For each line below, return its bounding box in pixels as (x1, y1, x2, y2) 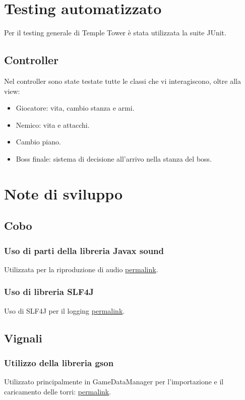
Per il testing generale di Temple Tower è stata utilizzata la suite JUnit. (4, 27, 226, 38)
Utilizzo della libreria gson (4, 356, 114, 369)
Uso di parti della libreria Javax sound (4, 244, 164, 257)
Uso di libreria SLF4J (4, 285, 94, 298)
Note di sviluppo (4, 183, 123, 204)
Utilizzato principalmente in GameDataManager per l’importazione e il (4, 376, 224, 387)
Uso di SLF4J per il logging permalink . (4, 305, 125, 316)
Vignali (4, 330, 42, 345)
